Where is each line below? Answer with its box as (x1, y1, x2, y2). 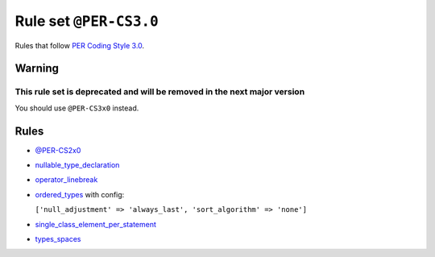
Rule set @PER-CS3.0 (14, 12, 159, 30)
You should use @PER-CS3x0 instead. (14, 103, 139, 113)
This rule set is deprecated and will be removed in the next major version (14, 86, 305, 97)
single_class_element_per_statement (35, 219, 157, 229)
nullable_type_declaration (35, 160, 120, 169)
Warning (14, 61, 60, 76)
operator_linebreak (35, 175, 98, 184)
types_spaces (35, 234, 81, 243)
